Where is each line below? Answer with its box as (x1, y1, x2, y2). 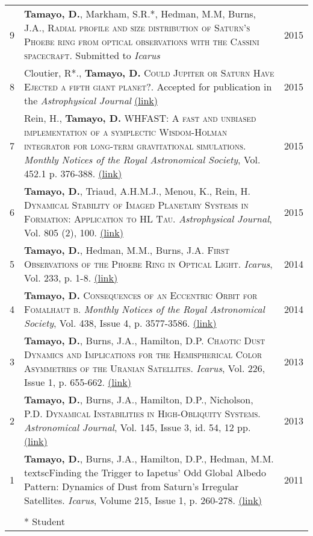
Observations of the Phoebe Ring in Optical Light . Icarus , (24, 257, 273, 271)
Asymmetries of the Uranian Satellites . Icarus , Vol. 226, (24, 361, 265, 375)
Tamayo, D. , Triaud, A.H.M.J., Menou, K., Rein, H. (24, 184, 251, 198)
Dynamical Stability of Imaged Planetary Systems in (24, 198, 249, 212)
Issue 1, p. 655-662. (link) (24, 375, 131, 389)
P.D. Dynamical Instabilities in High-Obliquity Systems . (24, 406, 261, 420)
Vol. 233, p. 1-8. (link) (24, 271, 118, 285)
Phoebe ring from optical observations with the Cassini (24, 34, 259, 48)
